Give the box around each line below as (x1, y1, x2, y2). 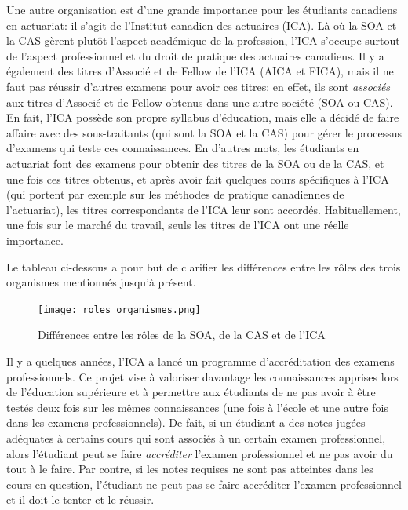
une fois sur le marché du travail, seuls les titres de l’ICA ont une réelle (6, 217, 349, 233)
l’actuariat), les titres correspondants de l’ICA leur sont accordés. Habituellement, (6, 201, 401, 217)
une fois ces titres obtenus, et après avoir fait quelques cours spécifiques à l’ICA (6, 170, 389, 187)
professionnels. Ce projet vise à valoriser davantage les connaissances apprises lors (6, 368, 399, 384)
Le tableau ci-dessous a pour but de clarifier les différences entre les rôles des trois (6, 258, 401, 275)
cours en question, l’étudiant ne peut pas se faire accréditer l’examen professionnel (6, 475, 402, 492)
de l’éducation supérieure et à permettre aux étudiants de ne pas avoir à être (6, 384, 376, 400)
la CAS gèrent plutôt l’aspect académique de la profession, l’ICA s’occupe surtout (6, 32, 400, 49)
